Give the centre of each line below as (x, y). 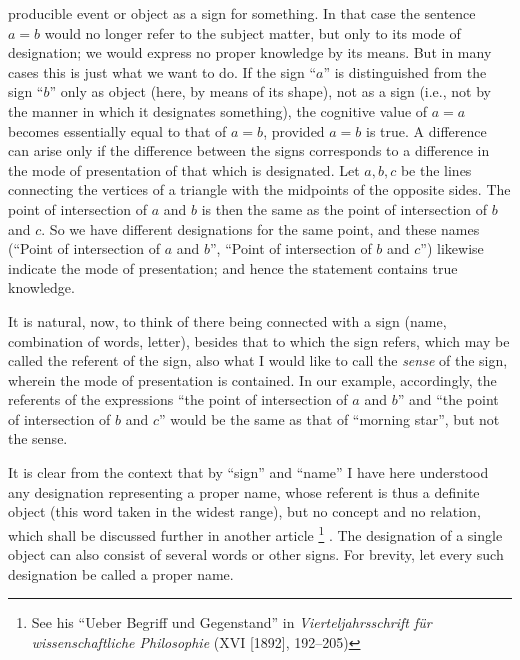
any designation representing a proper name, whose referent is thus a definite (244, 491)
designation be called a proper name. (121, 573)
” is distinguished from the (405, 71)
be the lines (436, 169)
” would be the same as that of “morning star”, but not (329, 418)
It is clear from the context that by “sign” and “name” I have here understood (248, 472)
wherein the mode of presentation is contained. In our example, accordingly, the (252, 379)
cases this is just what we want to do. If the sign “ (162, 71)
